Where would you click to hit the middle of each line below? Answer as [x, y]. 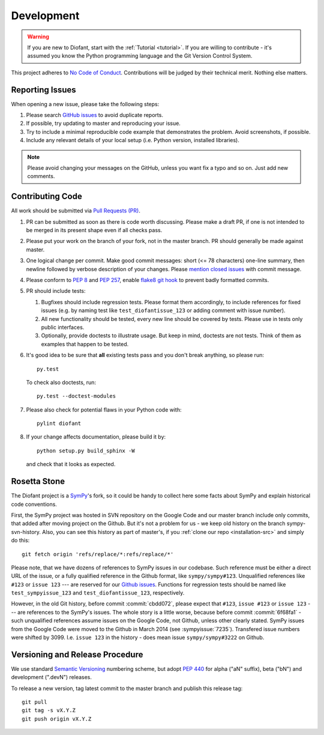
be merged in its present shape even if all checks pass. [94, 230]
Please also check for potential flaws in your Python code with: [104, 409]
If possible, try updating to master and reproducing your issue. [103, 124]
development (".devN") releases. [52, 677]
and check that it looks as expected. [71, 464]
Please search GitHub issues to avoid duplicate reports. [94, 115]
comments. [41, 176]
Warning [38, 37]
